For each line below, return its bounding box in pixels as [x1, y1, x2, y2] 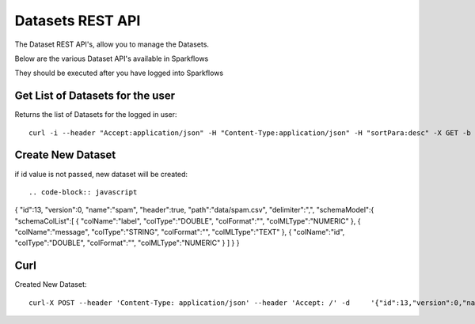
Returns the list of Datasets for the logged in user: [14, 110, 177, 119]
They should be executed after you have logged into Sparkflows [14, 68, 224, 78]
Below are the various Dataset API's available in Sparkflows [14, 54, 209, 63]
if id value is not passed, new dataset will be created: [14, 169, 188, 179]
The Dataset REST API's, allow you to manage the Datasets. [14, 40, 210, 49]
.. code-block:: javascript [28, 187, 138, 197]
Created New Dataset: [14, 280, 87, 289]
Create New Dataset [14, 149, 116, 162]
